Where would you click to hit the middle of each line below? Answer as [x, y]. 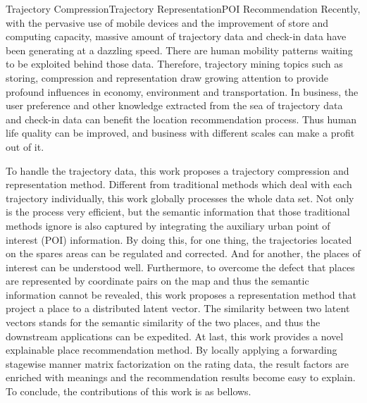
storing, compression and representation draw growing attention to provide [167, 77]
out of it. [25, 146]
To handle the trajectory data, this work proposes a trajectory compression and [178, 170]
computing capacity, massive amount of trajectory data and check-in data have [176, 36]
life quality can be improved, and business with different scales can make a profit [180, 133]
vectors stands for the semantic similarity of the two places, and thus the [163, 322]
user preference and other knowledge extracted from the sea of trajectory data [174, 105]
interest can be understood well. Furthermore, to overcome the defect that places [180, 267]
